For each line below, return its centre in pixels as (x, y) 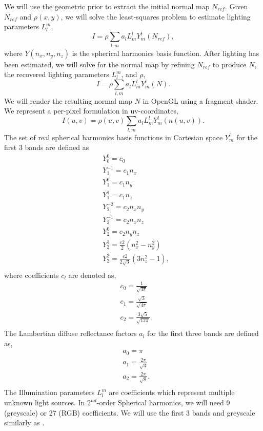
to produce (229, 64)
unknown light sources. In (45, 402)
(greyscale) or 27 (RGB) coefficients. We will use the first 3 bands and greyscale (130, 412)
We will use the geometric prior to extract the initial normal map (107, 6)
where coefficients (32, 275)
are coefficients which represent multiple (172, 392)
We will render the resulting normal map (68, 100)
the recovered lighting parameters (57, 74)
